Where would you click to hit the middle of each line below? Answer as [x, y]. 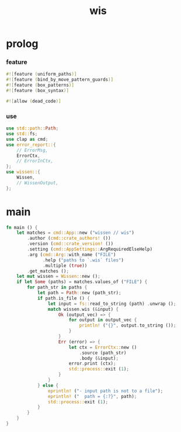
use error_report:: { [31, 145]
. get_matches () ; [48, 271]
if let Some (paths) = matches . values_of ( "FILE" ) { [82, 282]
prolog [22, 44]
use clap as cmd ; [27, 139]
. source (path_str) [103, 353]
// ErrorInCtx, [35, 161]
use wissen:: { [23, 172]
